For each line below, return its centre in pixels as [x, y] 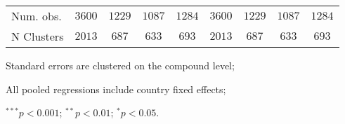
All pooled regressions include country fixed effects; [116, 89]
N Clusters [38, 36]
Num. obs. [37, 16]
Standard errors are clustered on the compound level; [120, 65]
